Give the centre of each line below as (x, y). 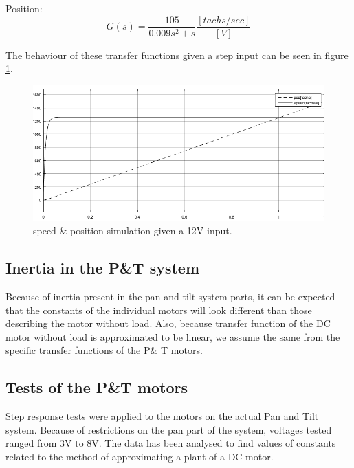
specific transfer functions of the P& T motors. (104, 350)
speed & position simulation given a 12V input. (133, 231)
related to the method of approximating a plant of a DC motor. (140, 456)
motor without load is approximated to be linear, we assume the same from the (173, 336)
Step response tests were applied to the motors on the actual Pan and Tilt (162, 416)
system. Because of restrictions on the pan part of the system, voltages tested (169, 429)
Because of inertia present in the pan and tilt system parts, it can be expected (170, 296)
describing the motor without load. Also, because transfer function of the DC (168, 323)
